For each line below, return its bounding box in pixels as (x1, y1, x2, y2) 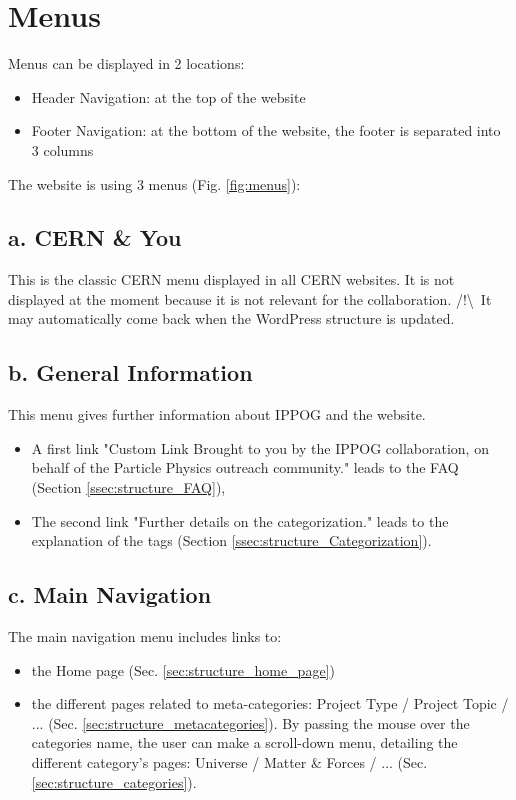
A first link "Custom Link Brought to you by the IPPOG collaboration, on (31, 437, 489, 458)
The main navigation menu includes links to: (8, 626, 282, 647)
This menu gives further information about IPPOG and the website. (8, 404, 426, 425)
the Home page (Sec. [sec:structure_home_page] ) (31, 659, 335, 680)
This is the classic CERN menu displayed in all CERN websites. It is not (8, 269, 455, 290)
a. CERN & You (8, 222, 182, 253)
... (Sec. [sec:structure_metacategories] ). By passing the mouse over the (31, 712, 470, 733)
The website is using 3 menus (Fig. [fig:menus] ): (8, 173, 301, 194)
